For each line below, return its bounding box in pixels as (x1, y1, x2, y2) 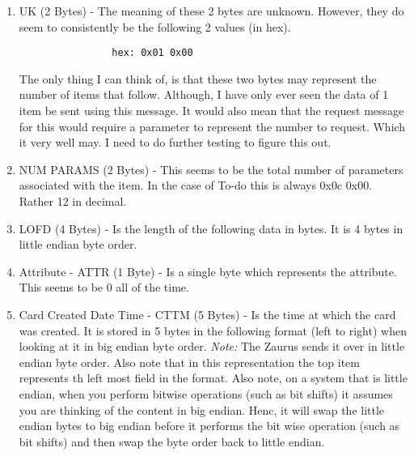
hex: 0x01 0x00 (112, 47, 193, 59)
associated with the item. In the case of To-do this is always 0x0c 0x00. (19, 177, 373, 194)
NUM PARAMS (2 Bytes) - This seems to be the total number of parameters (19, 160, 403, 177)
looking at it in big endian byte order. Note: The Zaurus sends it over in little (19, 338, 405, 355)
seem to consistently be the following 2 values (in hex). (19, 18, 291, 35)
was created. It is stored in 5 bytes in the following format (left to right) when (19, 322, 407, 339)
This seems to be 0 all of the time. (19, 279, 189, 296)
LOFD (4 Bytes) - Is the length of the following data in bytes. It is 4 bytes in (19, 219, 403, 237)
